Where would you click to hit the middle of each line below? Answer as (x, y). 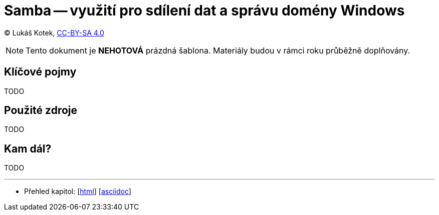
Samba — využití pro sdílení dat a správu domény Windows (204, 10)
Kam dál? (28, 148)
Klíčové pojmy (40, 72)
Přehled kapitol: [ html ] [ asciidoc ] (78, 191)
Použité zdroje (41, 110)
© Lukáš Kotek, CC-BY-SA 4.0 (54, 32)
